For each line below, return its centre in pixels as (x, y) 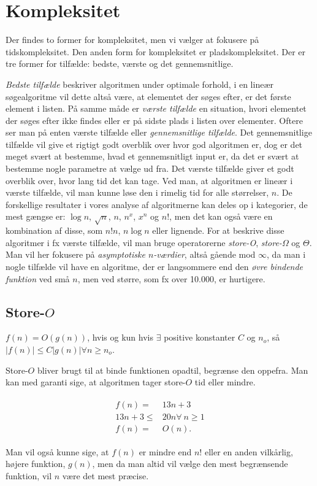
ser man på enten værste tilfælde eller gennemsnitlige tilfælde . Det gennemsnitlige (159, 132)
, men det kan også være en (221, 216)
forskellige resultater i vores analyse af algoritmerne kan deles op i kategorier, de (157, 204)
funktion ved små (38, 278)
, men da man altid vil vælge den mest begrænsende (190, 464)
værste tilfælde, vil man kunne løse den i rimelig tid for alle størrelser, (137, 192)
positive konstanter (200, 337)
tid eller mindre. (225, 382)
